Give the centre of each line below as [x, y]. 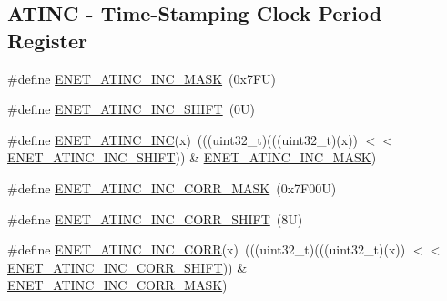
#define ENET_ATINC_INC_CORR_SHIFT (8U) [155, 218]
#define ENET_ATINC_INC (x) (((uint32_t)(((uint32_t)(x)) [183, 139]
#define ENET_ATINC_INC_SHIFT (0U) [132, 109]
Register [47, 40]
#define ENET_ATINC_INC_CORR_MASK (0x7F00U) [172, 187]
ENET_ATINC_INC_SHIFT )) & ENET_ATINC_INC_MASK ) [192, 157]
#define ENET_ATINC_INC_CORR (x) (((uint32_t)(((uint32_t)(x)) [207, 249]
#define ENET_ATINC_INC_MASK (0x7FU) [142, 78]
